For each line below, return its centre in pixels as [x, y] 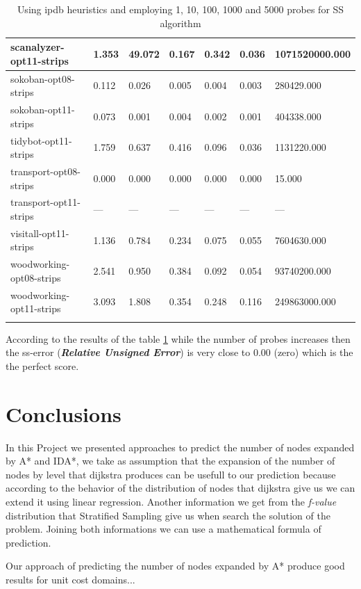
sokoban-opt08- [43, 78]
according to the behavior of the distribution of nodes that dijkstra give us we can [180, 488]
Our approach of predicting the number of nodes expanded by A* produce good [175, 566]
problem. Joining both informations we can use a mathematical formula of [163, 529]
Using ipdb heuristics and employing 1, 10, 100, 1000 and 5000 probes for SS [180, 9]
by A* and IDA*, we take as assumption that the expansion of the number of [170, 461]
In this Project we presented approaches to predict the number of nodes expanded [180, 447]
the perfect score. [42, 365]
